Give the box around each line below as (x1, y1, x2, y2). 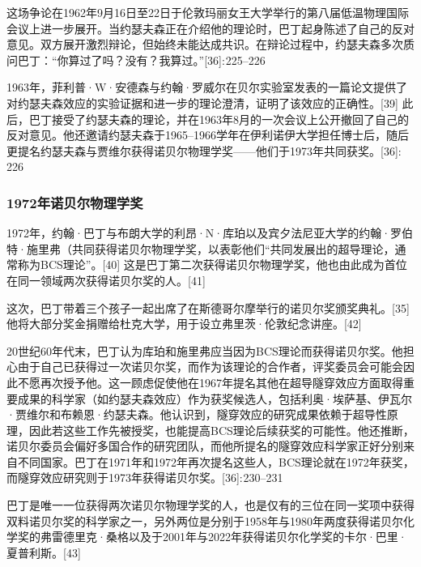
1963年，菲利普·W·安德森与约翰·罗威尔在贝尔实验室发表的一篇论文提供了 (6, 79, 408, 96)
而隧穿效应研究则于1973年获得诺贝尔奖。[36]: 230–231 (6, 469, 283, 486)
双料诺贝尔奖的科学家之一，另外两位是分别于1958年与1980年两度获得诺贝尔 (6, 512, 403, 529)
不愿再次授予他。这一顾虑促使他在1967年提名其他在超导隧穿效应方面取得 (17, 373, 403, 390)
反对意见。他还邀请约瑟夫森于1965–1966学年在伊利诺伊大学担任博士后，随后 (6, 126, 409, 143)
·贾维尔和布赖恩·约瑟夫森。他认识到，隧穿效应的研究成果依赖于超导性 (6, 406, 387, 423)
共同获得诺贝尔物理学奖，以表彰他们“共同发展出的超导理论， (71, 240, 395, 257)
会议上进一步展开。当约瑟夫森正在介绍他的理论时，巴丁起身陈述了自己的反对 (6, 19, 415, 36)
